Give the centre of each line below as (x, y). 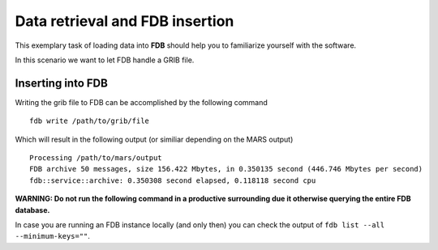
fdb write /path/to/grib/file (90, 121)
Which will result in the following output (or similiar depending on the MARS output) (154, 139)
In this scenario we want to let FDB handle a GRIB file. (105, 60)
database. (32, 210)
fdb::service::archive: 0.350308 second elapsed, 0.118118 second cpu (173, 180)
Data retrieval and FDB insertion (125, 21)
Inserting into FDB (62, 83)
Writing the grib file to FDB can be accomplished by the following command (141, 102)
